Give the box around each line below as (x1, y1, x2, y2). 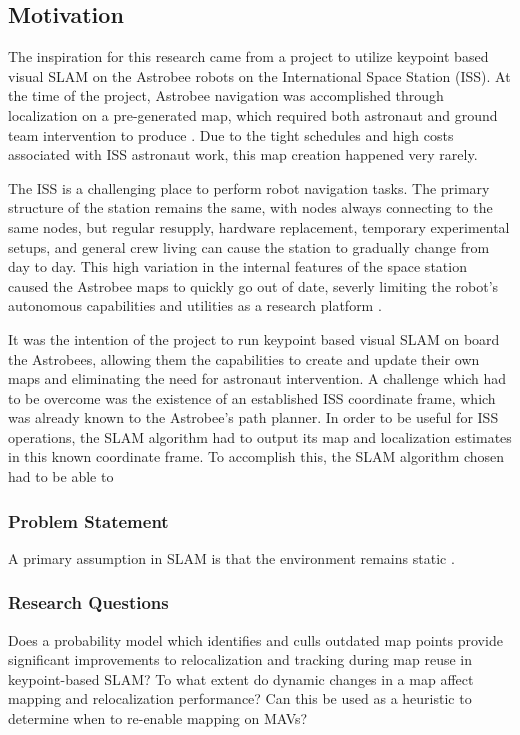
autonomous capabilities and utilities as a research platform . (8, 295, 382, 316)
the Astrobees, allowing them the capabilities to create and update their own (8, 348, 480, 369)
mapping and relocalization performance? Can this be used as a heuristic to (8, 688, 472, 709)
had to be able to (8, 466, 114, 487)
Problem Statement (8, 508, 169, 533)
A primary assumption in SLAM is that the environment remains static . (8, 547, 455, 568)
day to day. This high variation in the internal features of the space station (8, 256, 467, 277)
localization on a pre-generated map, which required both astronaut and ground (8, 104, 498, 125)
